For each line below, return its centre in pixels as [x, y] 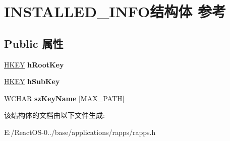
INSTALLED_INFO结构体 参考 [115, 11]
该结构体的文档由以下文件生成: [54, 115]
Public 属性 [34, 43]
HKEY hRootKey [34, 64]
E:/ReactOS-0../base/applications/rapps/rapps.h [80, 132]
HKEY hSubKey [32, 81]
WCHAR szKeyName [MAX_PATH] [64, 98]
